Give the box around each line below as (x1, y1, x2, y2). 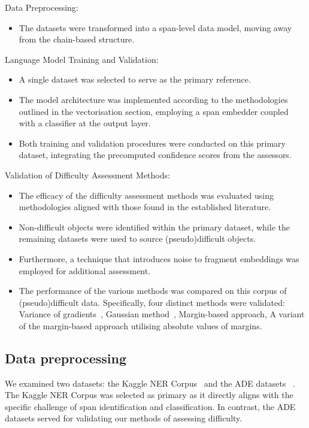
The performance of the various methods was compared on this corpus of (19, 284, 287, 297)
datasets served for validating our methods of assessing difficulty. (5, 412, 243, 424)
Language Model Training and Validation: (5, 53, 159, 65)
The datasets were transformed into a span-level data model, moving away (19, 21, 292, 34)
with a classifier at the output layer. (19, 117, 151, 129)
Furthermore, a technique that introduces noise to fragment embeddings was (19, 252, 299, 265)
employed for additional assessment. (19, 264, 151, 277)
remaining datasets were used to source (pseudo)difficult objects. (19, 232, 256, 245)
